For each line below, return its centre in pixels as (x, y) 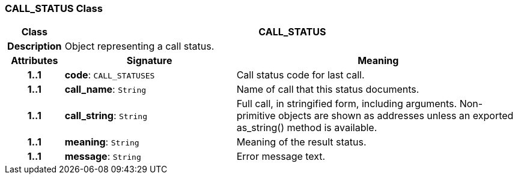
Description (35, 46)
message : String (103, 157)
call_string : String (106, 116)
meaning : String (102, 142)
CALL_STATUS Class (54, 8)
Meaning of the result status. (301, 142)
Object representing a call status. (139, 46)
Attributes (35, 61)
